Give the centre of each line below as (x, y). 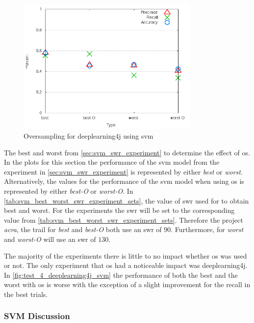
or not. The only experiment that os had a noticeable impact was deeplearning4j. (126, 265)
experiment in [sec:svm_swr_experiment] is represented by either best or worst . (123, 171)
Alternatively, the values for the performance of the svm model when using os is (124, 181)
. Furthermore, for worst (207, 229)
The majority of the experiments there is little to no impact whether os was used (126, 255)
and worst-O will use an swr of (50, 239)
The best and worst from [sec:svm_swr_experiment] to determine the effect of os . (127, 152)
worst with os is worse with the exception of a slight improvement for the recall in (127, 284)
